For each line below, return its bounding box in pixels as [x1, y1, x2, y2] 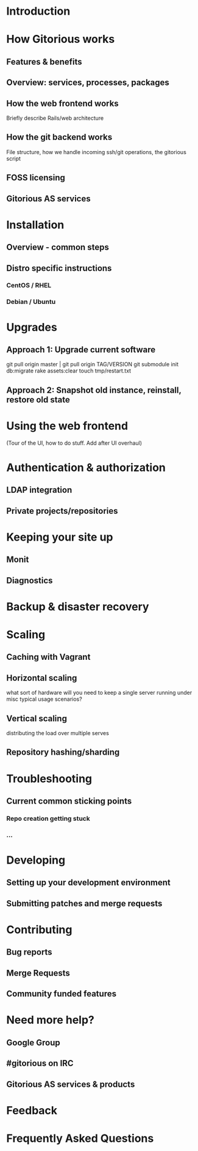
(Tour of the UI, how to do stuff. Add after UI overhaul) [6, 439, 142, 446]
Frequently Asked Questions [6, 1131, 154, 1145]
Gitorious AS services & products [6, 1079, 135, 1089]
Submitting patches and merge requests [6, 898, 163, 909]
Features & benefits [6, 56, 82, 67]
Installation [6, 218, 65, 232]
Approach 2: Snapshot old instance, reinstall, [6, 385, 182, 395]
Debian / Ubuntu [6, 298, 56, 306]
